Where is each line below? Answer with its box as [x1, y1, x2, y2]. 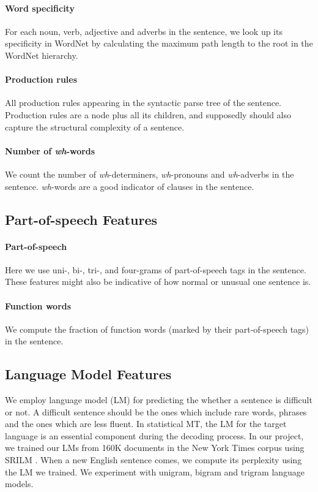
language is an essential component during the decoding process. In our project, [5, 429, 304, 442]
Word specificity [5, 1, 75, 14]
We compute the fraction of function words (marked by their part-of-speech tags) [5, 322, 309, 335]
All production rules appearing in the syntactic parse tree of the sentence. [5, 96, 282, 109]
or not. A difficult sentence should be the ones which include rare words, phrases [5, 405, 307, 418]
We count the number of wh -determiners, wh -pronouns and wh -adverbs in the [5, 167, 294, 180]
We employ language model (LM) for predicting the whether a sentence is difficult [5, 393, 312, 406]
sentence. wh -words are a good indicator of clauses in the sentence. [5, 180, 254, 192]
